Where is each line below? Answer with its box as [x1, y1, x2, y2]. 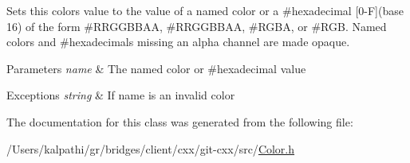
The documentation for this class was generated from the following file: [6, 113, 353, 130]
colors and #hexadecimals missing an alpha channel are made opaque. [6, 33, 350, 50]
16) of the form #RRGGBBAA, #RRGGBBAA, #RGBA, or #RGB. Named [6, 17, 387, 34]
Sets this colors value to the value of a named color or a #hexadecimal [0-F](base [6, 2, 404, 18]
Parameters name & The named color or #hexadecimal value [6, 60, 306, 76]
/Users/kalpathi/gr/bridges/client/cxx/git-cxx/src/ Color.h [6, 140, 295, 157]
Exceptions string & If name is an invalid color [6, 87, 235, 103]
